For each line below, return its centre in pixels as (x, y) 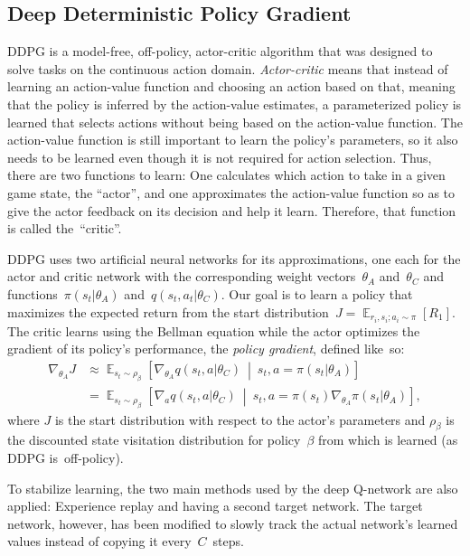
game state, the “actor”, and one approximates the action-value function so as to (231, 192)
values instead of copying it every (99, 541)
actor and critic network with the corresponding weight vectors (182, 276)
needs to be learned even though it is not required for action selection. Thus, (220, 157)
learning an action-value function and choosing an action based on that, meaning (231, 86)
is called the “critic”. (65, 228)
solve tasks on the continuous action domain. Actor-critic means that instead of (228, 68)
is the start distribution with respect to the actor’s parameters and (240, 419)
